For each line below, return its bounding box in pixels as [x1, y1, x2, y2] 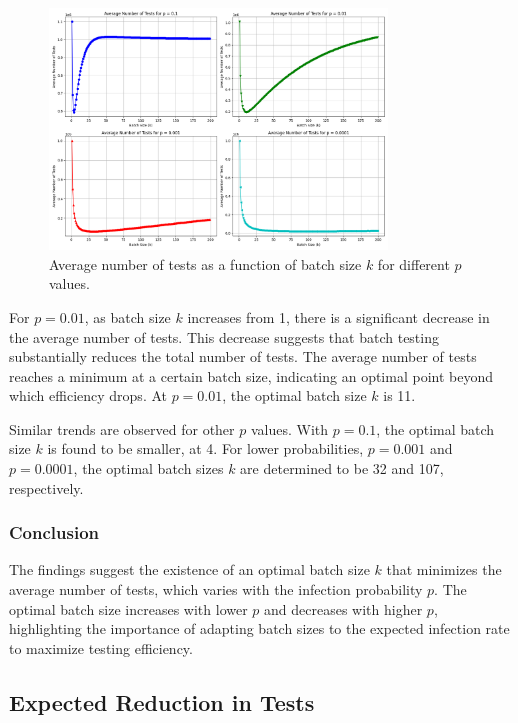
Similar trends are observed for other [9, 418, 235, 439]
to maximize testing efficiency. [9, 637, 193, 658]
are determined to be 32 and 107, [240, 458, 444, 479]
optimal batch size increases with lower [9, 598, 248, 619]
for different [377, 253, 450, 274]
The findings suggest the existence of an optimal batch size [9, 559, 370, 580]
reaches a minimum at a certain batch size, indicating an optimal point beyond [9, 365, 494, 386]
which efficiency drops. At [9, 385, 167, 406]
